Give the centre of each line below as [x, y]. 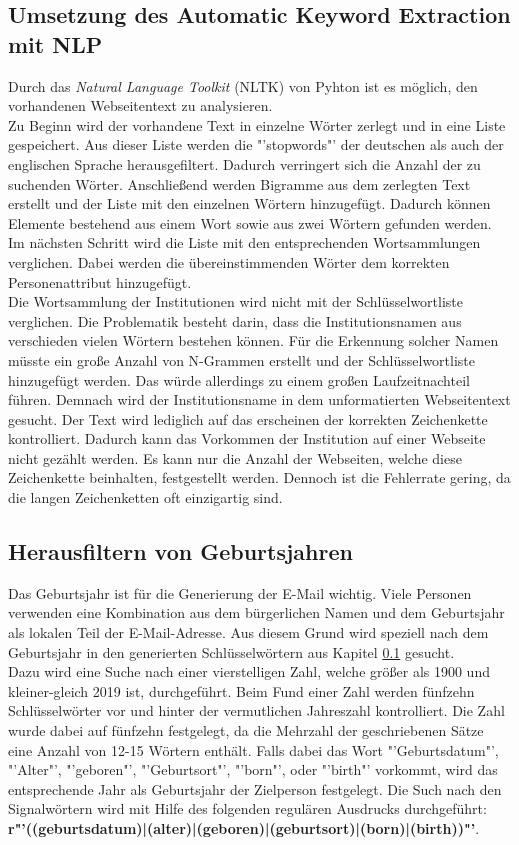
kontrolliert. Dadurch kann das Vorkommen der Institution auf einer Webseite [247, 438]
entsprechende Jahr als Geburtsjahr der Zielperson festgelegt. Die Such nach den [255, 788]
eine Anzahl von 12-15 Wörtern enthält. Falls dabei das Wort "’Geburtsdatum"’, [253, 749]
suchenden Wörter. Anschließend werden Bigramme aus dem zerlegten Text [239, 183]
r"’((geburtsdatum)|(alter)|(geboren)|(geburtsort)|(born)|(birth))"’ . [244, 827]
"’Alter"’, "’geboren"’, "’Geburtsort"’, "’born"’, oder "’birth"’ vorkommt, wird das [253, 769]
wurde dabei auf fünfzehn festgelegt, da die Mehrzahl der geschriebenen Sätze [246, 730]
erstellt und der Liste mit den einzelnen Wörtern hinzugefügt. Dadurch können [249, 203]
